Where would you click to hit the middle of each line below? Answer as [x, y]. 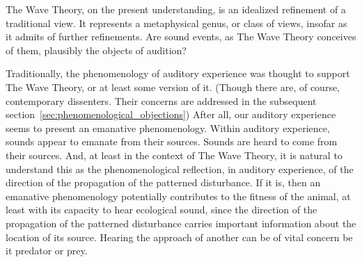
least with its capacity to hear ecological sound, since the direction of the [162, 210]
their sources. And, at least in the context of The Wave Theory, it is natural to [174, 155]
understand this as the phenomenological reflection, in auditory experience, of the [180, 169]
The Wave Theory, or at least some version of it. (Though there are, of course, [173, 87]
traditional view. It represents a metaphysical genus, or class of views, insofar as [176, 23]
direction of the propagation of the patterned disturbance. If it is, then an [163, 182]
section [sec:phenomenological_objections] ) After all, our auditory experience [171, 114]
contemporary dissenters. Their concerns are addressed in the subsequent [161, 100]
